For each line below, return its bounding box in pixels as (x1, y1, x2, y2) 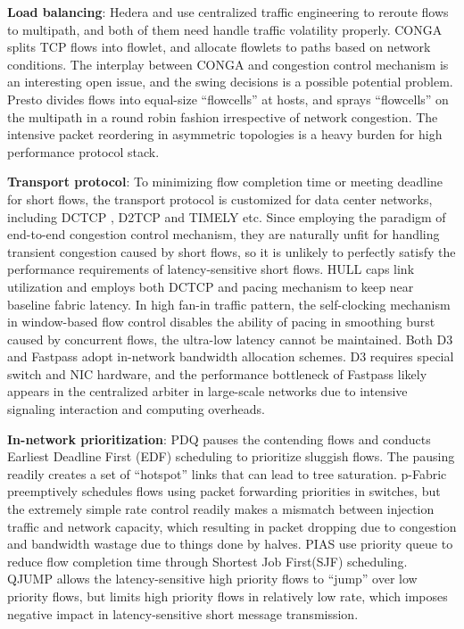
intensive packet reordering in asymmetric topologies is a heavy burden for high (7, 125, 443, 144)
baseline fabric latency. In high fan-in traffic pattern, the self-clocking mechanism (7, 294, 451, 313)
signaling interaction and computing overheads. (7, 400, 265, 418)
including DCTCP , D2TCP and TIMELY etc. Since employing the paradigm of (7, 207, 446, 226)
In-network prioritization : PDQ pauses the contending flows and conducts (7, 429, 431, 448)
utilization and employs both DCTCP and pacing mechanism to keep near (7, 277, 414, 295)
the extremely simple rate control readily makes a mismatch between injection (7, 500, 435, 518)
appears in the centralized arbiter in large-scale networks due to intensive (7, 382, 408, 401)
